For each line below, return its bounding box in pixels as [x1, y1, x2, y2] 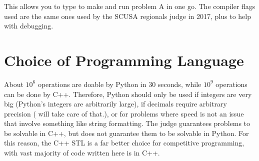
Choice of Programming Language [4, 49, 244, 70]
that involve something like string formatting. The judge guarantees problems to [4, 118, 250, 128]
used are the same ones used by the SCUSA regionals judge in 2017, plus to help [4, 10, 251, 21]
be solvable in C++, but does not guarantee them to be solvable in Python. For [4, 127, 249, 138]
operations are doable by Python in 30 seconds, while [37, 78, 201, 89]
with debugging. [4, 20, 53, 31]
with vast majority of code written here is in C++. [4, 147, 160, 158]
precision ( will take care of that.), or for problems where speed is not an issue [4, 108, 244, 118]
